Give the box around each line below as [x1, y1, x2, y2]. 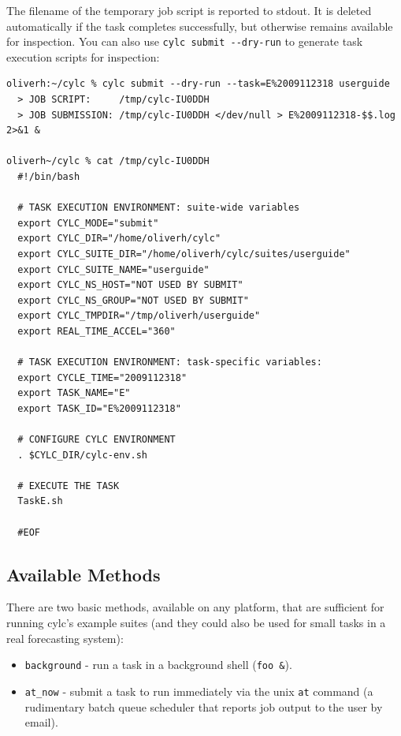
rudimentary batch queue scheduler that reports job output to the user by [24, 698, 383, 715]
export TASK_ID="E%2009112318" [17, 402, 181, 414]
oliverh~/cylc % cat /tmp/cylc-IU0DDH [6, 155, 210, 167]
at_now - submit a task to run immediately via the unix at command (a [24, 682, 373, 699]
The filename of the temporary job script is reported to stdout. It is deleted [6, 2, 372, 18]
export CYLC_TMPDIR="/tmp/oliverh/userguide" [17, 310, 261, 322]
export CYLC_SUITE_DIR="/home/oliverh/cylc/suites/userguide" [17, 248, 351, 260]
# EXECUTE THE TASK [17, 480, 120, 491]
